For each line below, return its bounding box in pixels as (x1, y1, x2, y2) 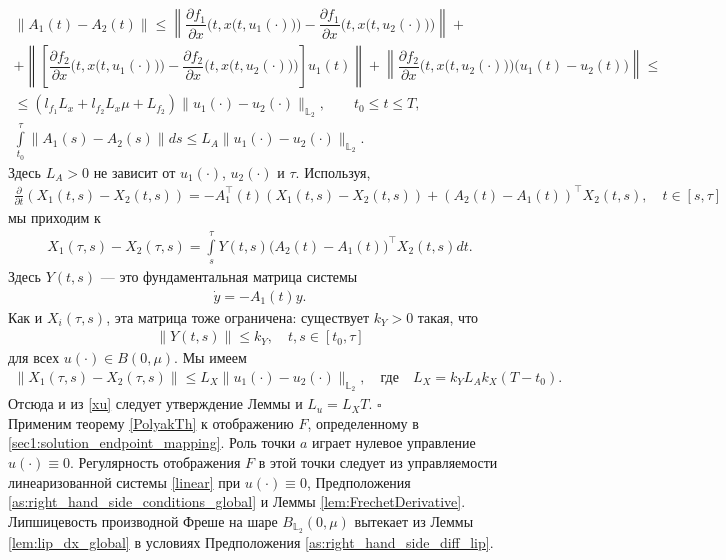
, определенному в (307, 412, 419, 433)
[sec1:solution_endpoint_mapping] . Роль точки (8, 432, 296, 453)
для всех (8, 347, 60, 368)
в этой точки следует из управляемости (258, 451, 498, 472)
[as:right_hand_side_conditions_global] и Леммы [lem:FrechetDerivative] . (8, 491, 466, 512)
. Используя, (295, 161, 371, 182)
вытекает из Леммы (354, 510, 474, 531)
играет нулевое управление (312, 432, 476, 453)
